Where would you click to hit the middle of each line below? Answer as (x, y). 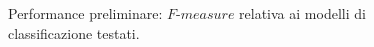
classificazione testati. (74, 32)
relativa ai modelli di (302, 13)
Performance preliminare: (85, 13)
